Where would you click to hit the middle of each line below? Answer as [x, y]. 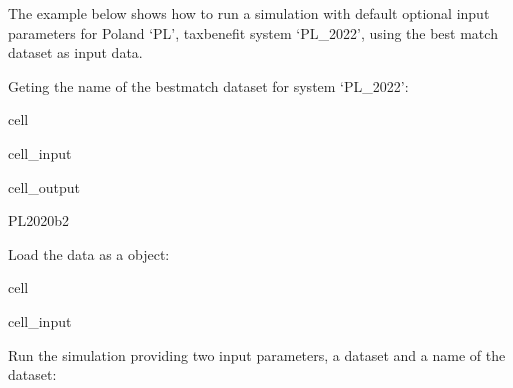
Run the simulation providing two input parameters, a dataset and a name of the [257, 354]
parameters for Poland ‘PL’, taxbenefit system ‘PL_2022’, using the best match [253, 32]
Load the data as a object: [89, 253]
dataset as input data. [75, 52]
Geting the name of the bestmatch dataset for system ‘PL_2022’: [208, 85]
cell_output [44, 186]
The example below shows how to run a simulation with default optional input [249, 13]
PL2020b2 [39, 220]
